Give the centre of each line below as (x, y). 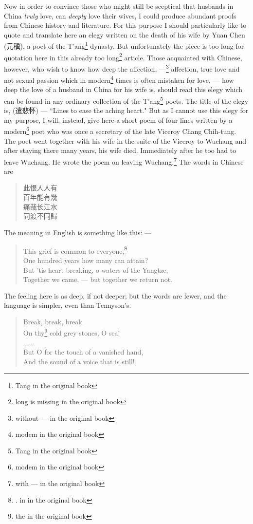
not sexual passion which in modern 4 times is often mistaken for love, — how (119, 79)
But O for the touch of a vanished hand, (83, 352)
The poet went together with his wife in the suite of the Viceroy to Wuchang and (125, 140)
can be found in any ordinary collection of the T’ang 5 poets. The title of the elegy (126, 100)
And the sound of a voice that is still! (79, 361)
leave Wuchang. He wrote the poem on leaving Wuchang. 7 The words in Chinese (124, 161)
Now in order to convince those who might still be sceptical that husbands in (119, 6)
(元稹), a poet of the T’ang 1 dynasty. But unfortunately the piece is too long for (124, 45)
